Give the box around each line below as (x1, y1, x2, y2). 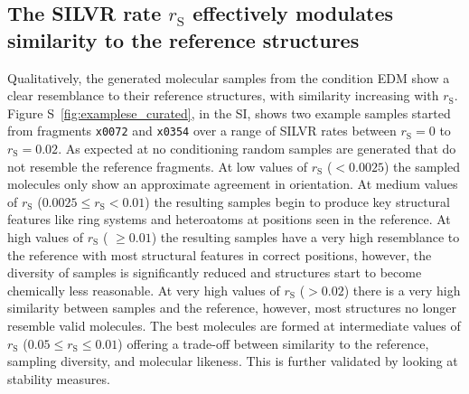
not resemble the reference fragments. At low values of (7, 156, 308, 175)
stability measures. (7, 369, 110, 388)
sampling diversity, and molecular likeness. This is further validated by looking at (7, 352, 458, 371)
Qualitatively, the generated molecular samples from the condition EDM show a (7, 68, 450, 87)
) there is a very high (343, 280, 461, 299)
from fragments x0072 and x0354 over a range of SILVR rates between (7, 121, 397, 140)
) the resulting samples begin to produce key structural (145, 192, 450, 211)
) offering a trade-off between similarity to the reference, (117, 333, 429, 352)
